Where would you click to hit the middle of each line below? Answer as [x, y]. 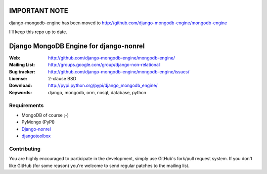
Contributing [25, 149]
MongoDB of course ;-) [45, 115]
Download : [21, 86]
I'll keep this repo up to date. [38, 32]
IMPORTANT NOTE [39, 11]
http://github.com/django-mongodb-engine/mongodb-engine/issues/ [119, 71]
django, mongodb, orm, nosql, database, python [97, 92]
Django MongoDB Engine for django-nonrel [77, 46]
